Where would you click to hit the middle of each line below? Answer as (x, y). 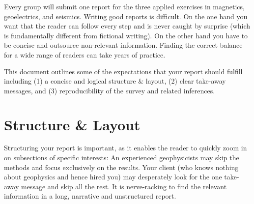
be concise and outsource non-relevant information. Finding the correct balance (123, 45)
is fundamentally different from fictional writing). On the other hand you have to (126, 35)
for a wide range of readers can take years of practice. (85, 54)
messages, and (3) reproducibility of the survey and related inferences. (110, 90)
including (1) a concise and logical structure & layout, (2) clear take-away (115, 81)
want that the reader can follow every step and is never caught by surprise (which (127, 26)
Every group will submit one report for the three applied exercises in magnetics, (124, 6)
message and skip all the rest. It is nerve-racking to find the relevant (124, 186)
